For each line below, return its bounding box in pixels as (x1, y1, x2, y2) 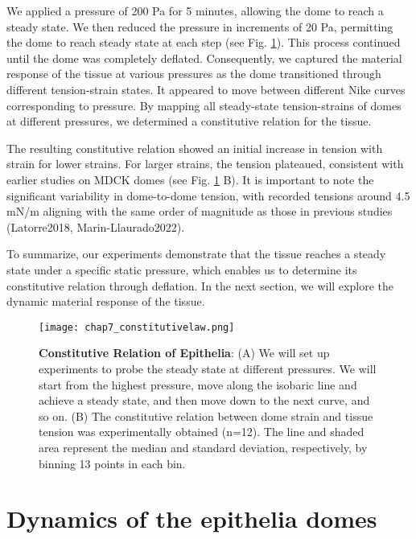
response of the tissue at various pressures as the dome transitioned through (6, 65, 381, 82)
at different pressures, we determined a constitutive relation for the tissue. (6, 113, 372, 130)
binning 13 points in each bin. (39, 455, 186, 471)
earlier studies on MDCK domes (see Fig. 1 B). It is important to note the (6, 171, 374, 187)
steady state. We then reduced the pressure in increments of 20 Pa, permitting (6, 18, 393, 35)
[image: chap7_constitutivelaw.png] (39, 321, 235, 333)
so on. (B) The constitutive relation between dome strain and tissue (39, 407, 373, 424)
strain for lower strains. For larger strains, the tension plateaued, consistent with (6, 155, 404, 172)
